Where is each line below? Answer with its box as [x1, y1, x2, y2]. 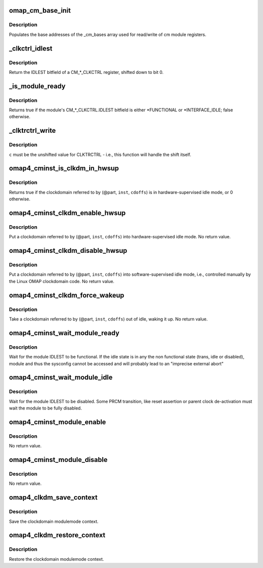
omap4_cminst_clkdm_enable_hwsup [9, 209, 126, 217]
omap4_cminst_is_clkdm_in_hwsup [9, 164, 119, 173]
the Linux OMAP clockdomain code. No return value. [9, 278, 114, 284]
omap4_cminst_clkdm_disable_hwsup [9, 247, 128, 255]
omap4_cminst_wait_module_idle [9, 373, 113, 382]
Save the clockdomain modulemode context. [9, 518, 99, 524]
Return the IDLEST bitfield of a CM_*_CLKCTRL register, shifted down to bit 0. [9, 69, 164, 75]
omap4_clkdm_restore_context [9, 531, 106, 539]
